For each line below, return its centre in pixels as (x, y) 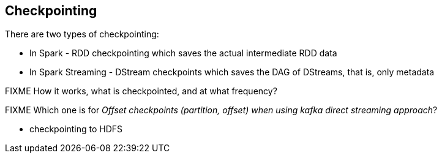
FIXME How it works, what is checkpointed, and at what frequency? (141, 91)
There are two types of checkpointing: (82, 34)
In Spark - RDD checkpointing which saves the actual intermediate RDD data (183, 53)
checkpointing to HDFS (76, 129)
